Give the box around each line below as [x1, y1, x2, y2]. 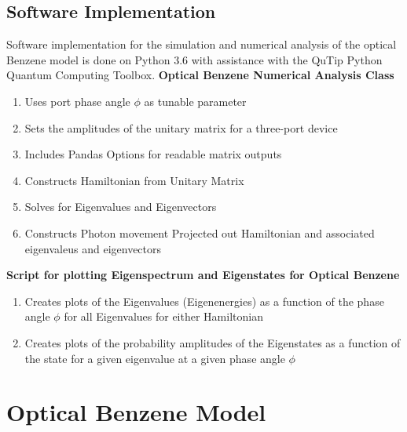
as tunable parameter [144, 93, 247, 109]
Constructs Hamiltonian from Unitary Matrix [24, 172, 244, 188]
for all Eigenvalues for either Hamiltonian [64, 308, 263, 325]
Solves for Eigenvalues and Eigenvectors [24, 198, 217, 215]
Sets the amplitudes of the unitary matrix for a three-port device [24, 119, 338, 136]
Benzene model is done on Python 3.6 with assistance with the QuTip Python [6, 51, 383, 67]
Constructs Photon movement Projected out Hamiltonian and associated [24, 224, 375, 241]
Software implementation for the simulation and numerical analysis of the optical [6, 36, 397, 53]
